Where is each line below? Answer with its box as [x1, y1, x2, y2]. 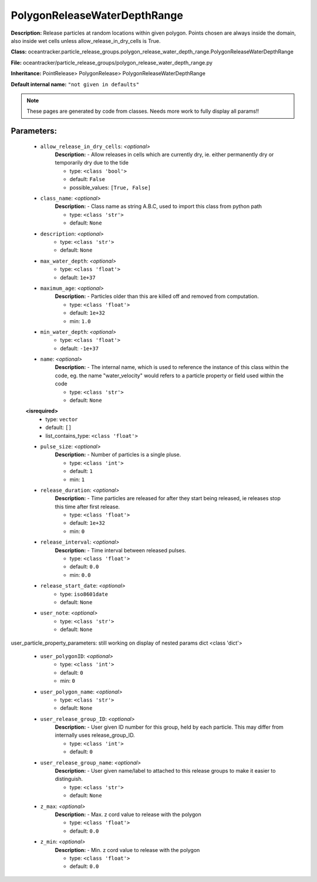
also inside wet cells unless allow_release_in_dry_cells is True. [11, 37, 161, 44]
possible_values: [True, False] [69, 184, 151, 191]
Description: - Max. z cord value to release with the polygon [55, 811, 202, 818]
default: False [69, 176, 106, 183]
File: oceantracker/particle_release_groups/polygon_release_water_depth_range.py [11, 59, 213, 66]
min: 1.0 [69, 317, 91, 324]
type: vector [45, 415, 79, 422]
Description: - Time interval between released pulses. [55, 546, 186, 554]
